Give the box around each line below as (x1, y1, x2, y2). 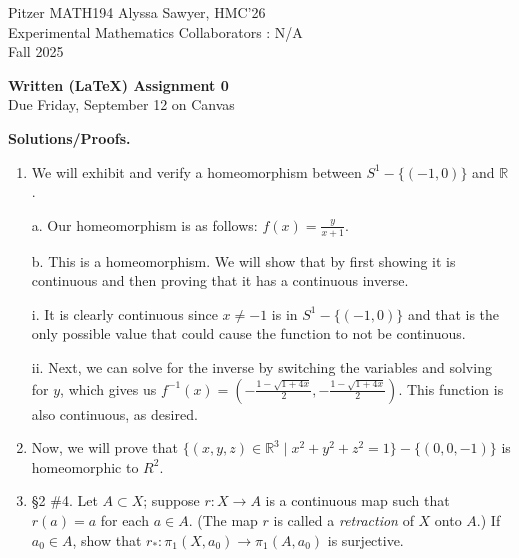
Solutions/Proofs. (8, 127, 131, 148)
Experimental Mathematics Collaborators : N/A (8, 21, 303, 42)
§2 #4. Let (31, 490, 98, 511)
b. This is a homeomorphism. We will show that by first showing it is (31, 250, 456, 271)
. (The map (188, 509, 258, 530)
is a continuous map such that (265, 490, 450, 511)
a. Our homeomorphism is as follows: (31, 214, 258, 235)
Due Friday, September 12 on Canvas (8, 94, 235, 115)
